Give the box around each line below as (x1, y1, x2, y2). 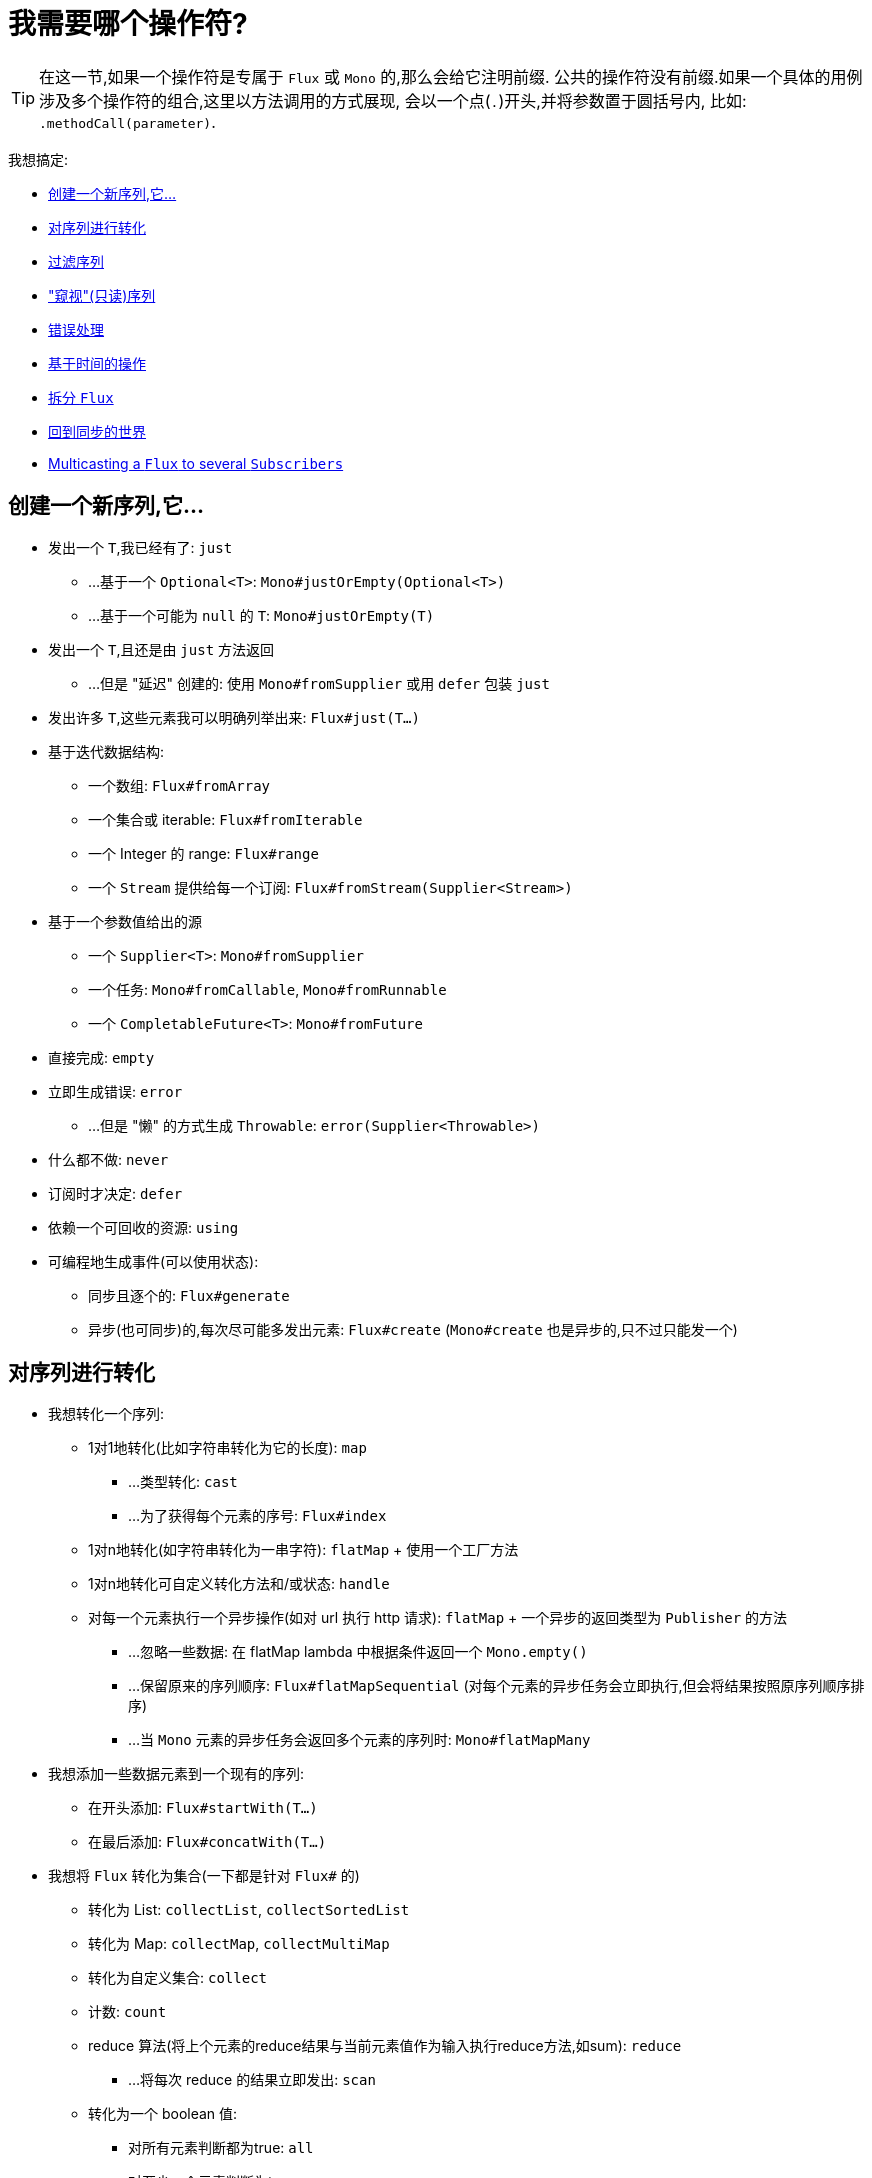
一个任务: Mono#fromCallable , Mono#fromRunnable (88, 980, 447, 998)
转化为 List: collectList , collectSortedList (88, 1901, 410, 1919)
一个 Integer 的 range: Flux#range (88, 844, 319, 862)
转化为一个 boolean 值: (88, 2105, 238, 2123)
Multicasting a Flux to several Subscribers (48, 454, 344, 472)
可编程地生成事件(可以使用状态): (48, 1252, 259, 1270)
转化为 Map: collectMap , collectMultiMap (88, 1935, 390, 1953)
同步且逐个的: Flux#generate (88, 1286, 290, 1304)
